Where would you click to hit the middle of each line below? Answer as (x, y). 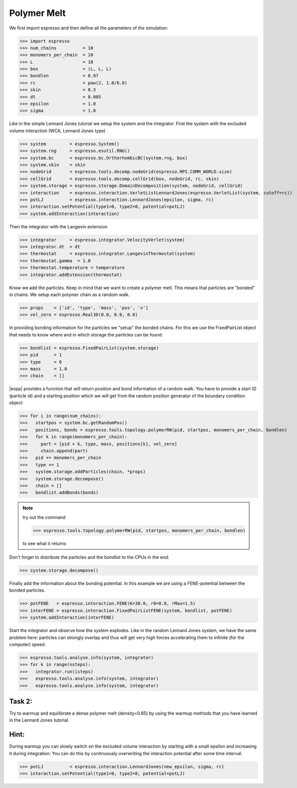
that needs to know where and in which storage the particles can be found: (86, 334)
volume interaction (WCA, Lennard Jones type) (57, 131)
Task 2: (21, 701)
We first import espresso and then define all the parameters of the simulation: (89, 28)
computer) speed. (28, 644)
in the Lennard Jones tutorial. (39, 720)
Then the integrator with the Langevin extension (58, 226)
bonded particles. (27, 590)
